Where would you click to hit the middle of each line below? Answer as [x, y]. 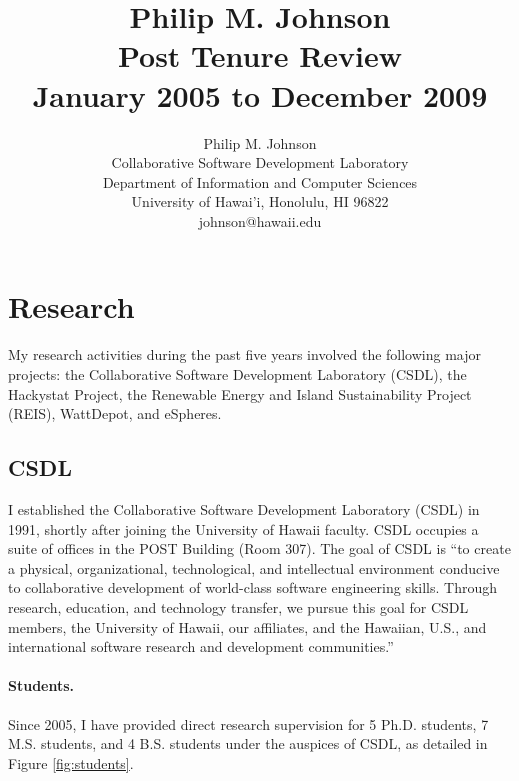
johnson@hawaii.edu [260, 220]
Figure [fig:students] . [71, 762]
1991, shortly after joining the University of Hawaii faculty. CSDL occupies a [243, 528]
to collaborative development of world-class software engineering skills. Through [253, 587]
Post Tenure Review [260, 55]
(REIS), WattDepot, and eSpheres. [115, 413]
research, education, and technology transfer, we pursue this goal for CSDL [238, 606]
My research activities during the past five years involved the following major [245, 354]
